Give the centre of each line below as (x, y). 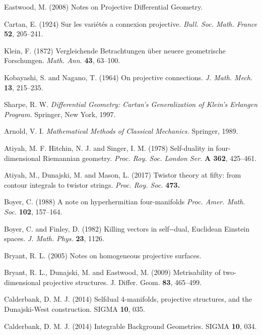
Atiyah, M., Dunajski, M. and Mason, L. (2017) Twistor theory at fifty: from (123, 175)
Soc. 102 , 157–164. (33, 211)
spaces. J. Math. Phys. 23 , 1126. (54, 238)
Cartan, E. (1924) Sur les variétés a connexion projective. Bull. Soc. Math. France (131, 23)
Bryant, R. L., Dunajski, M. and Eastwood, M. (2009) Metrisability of (112, 272)
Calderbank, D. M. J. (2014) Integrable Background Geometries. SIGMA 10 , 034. (130, 326)
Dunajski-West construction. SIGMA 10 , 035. (75, 309)
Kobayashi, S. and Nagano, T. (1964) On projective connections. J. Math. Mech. (128, 77)
